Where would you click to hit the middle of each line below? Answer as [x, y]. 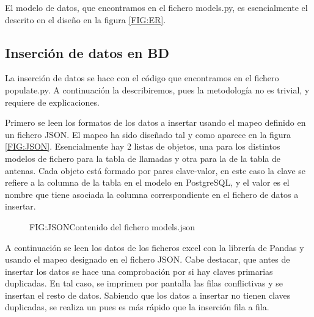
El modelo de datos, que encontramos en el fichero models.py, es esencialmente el [156, 7]
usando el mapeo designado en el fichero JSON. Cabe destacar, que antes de [148, 259]
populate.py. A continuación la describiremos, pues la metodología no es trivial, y [157, 89]
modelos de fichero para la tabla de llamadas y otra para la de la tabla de [143, 158]
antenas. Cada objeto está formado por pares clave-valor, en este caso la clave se [155, 170]
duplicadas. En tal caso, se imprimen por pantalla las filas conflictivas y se [144, 283]
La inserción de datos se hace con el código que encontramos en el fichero [142, 78]
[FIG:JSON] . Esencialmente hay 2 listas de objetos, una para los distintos [143, 146]
